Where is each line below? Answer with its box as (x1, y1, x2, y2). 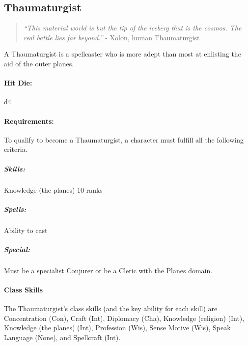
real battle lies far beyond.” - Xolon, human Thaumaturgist (23, 32, 200, 42)
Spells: (4, 203, 27, 214)
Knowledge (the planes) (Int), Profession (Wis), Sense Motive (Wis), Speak (4, 322, 231, 333)
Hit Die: (4, 78, 32, 88)
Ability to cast (4, 225, 48, 235)
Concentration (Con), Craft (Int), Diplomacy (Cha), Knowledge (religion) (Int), (4, 313, 245, 323)
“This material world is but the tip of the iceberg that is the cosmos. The (23, 23, 242, 33)
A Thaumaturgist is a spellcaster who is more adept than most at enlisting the (4, 49, 241, 59)
